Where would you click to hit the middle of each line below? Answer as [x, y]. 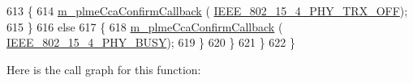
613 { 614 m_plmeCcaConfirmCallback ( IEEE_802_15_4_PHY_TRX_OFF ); [207, 10]
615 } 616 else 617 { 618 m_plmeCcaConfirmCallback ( [145, 26]
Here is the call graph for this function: [104, 69]
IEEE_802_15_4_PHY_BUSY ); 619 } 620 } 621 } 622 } [151, 42]
